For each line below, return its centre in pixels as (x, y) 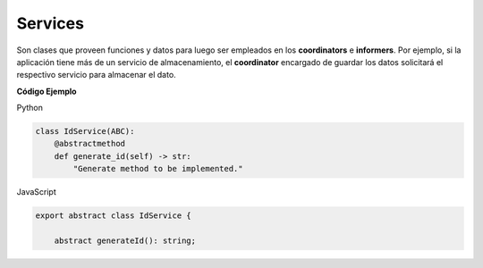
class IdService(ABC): (85, 131)
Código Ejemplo (47, 91)
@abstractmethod (89, 144)
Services (51, 23)
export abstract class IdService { (113, 216)
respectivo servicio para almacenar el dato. (96, 75)
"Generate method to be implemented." (158, 169)
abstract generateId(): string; (125, 241)
